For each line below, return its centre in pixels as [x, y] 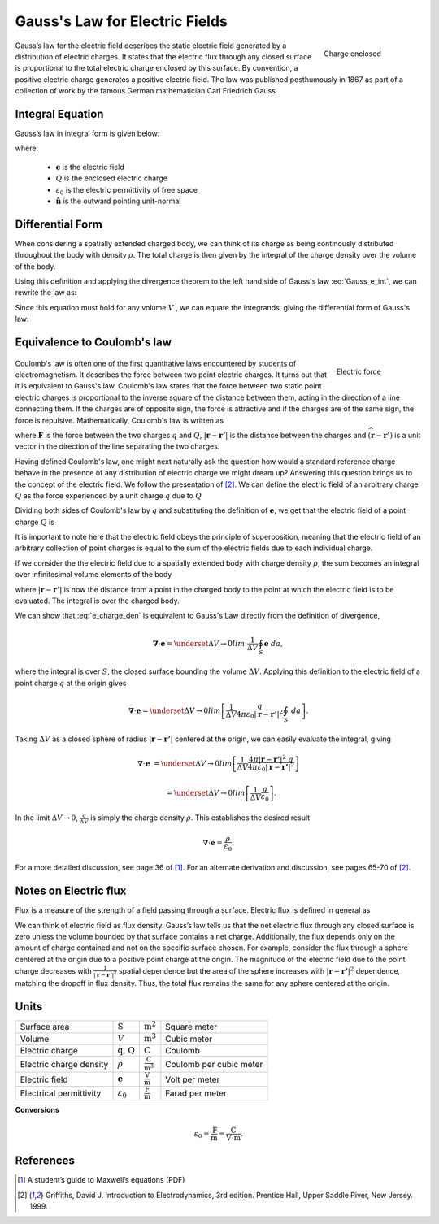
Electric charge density [64, 1065]
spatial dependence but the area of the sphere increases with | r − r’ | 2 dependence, [259, 970]
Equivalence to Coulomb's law [93, 343]
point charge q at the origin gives [71, 683]
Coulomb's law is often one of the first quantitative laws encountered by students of [156, 363]
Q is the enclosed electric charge [112, 178]
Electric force [359, 372]
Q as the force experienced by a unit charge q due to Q [109, 495]
